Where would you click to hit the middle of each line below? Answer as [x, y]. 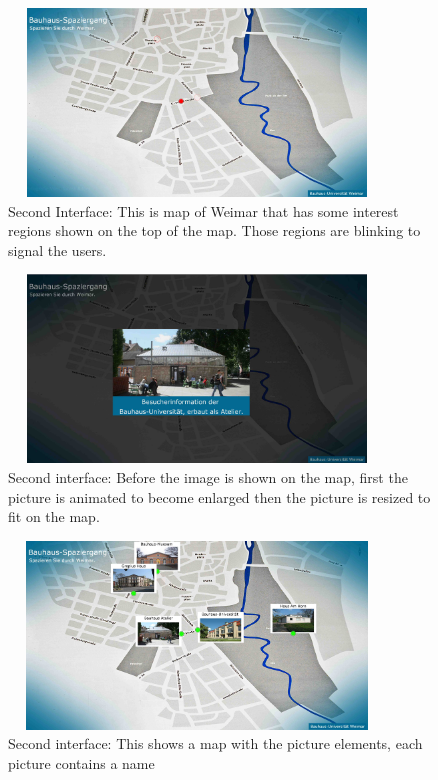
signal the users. [57, 249]
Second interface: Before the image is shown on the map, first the [208, 476]
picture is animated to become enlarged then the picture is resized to [219, 496]
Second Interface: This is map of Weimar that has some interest [203, 210]
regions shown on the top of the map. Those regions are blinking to [214, 230]
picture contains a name [81, 762]
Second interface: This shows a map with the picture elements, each [215, 743]
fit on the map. [54, 516]
